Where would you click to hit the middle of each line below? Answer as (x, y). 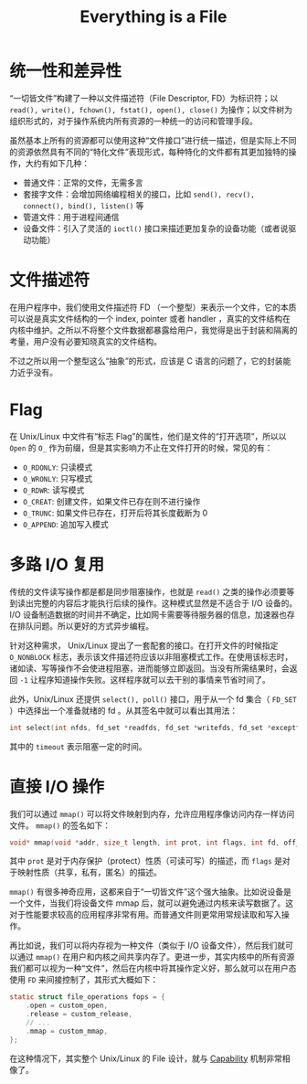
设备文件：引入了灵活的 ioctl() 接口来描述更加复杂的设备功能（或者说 (155, 228)
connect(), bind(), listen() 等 (83, 205)
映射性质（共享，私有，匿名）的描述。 (89, 872)
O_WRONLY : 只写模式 (58, 478)
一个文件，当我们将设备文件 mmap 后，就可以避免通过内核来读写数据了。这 (152, 903)
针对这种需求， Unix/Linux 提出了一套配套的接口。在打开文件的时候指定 (144, 645)
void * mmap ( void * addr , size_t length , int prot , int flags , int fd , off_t (157, 843)
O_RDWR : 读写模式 (53, 490)
